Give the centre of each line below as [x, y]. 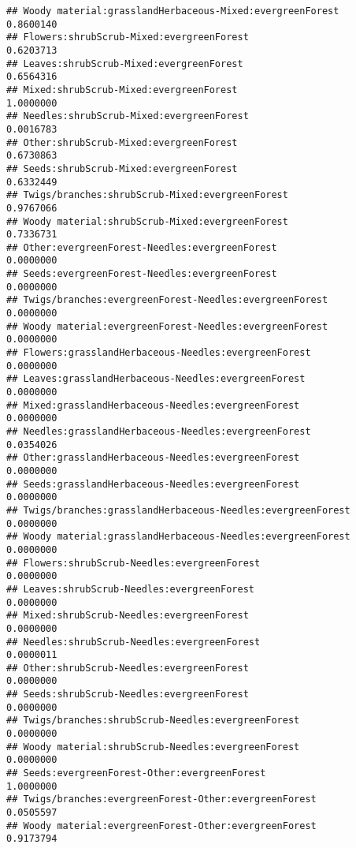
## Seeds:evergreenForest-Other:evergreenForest [136, 773]
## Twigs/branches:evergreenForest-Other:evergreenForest [161, 799]
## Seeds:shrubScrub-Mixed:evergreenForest [122, 168]
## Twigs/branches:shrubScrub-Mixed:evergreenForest [147, 195]
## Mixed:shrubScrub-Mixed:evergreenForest [122, 90]
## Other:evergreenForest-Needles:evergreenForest [142, 247]
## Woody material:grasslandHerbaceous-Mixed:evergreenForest [173, 11]
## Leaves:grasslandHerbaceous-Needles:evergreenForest [156, 379]
